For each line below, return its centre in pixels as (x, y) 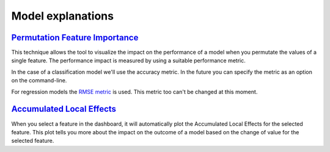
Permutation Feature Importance (75, 38)
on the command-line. (39, 81)
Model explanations (63, 16)
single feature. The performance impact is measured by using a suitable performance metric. (128, 60)
